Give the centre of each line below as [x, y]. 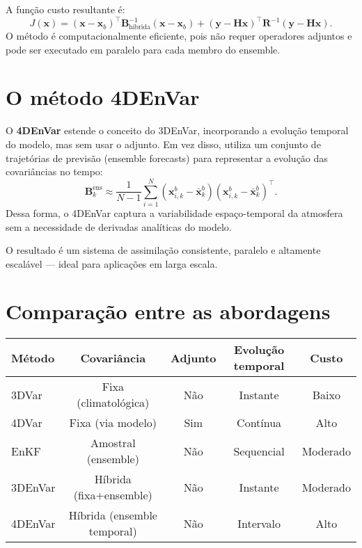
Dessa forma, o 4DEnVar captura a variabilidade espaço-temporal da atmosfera [174, 212]
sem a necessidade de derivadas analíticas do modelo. [119, 226]
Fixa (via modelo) [113, 423]
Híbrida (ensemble [113, 515]
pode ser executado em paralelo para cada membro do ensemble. [143, 49]
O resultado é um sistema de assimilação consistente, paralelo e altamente [163, 250]
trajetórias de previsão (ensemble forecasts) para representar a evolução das [167, 158]
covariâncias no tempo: [54, 171]
